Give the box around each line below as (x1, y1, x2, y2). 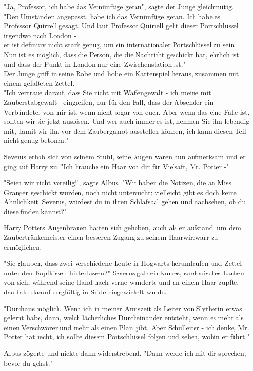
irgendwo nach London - (4, 30, 77, 40)
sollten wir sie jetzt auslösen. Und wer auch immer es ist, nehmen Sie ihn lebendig (4, 116, 250, 126)
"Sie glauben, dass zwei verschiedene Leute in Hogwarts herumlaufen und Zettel (4, 258, 242, 268)
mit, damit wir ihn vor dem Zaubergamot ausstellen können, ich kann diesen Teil (4, 125, 246, 136)
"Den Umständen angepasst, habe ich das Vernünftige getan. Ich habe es (4, 11, 221, 21)
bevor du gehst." (4, 357, 53, 368)
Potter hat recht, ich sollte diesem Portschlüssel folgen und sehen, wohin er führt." (4, 332, 250, 342)
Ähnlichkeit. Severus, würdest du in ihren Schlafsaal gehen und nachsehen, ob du (4, 196, 246, 207)
